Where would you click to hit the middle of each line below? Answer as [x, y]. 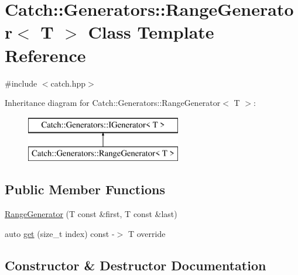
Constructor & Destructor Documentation [136, 265]
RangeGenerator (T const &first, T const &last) [91, 214]
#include [21, 83]
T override [147, 233]
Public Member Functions [85, 189]
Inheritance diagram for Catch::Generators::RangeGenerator [113, 103]
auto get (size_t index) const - [60, 233]
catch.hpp [68, 83]
